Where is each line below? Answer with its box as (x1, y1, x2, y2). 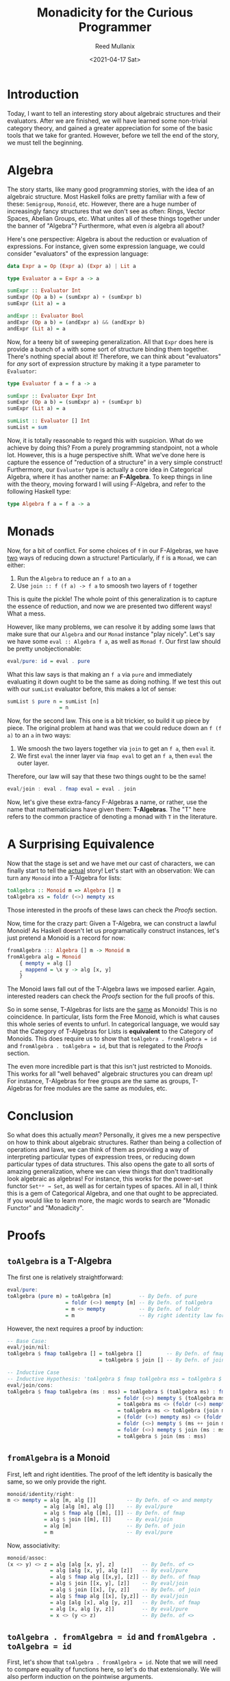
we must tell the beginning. (7, 138, 84, 147)
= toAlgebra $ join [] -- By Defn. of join (99, 1357, 225, 1364)
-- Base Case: (7, 1338, 48, 1344)
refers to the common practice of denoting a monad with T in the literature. (7, 812, 218, 821)
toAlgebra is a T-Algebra (7, 1255, 112, 1266)
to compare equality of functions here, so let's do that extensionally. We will (7, 1665, 221, 1673)
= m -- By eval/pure (43, 1529, 173, 1536)
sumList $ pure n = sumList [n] (7, 698, 99, 705)
